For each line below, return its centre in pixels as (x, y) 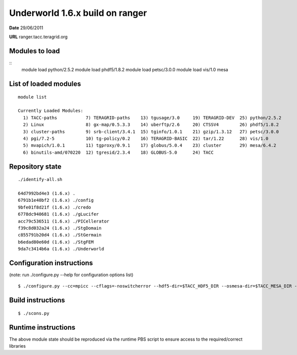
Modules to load (35, 51)
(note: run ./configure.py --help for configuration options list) (71, 275)
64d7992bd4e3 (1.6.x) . (47, 193)
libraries (17, 346)
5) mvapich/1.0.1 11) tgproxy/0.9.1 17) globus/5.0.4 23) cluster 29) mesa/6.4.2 (150, 146)
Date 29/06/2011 (26, 28)
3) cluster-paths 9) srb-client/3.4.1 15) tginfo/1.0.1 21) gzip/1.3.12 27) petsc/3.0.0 (151, 132)
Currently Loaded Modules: (51, 111)
